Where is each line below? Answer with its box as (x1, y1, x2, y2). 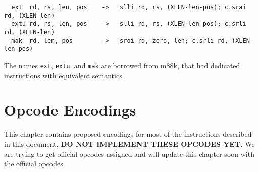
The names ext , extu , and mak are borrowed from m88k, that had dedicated (4, 60, 240, 70)
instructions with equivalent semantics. (4, 70, 124, 80)
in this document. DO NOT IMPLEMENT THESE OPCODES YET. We (4, 138, 255, 149)
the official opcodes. (4, 158, 65, 169)
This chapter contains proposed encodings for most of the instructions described (4, 129, 252, 139)
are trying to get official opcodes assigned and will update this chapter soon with (4, 148, 254, 159)
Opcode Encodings (4, 99, 136, 120)
